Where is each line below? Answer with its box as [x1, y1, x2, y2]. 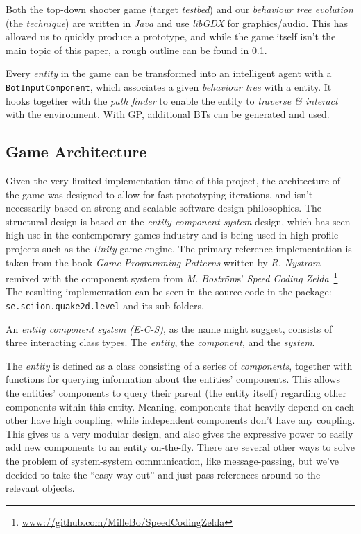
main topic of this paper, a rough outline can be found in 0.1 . [6, 42, 267, 57]
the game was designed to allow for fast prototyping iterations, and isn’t [6, 187, 313, 201]
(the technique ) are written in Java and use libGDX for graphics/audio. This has [6, 15, 348, 30]
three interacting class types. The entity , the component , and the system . [6, 335, 315, 350]
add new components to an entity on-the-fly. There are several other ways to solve [6, 440, 355, 454]
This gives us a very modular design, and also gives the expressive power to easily [6, 426, 353, 440]
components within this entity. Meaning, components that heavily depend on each [6, 399, 354, 413]
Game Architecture [6, 141, 147, 162]
